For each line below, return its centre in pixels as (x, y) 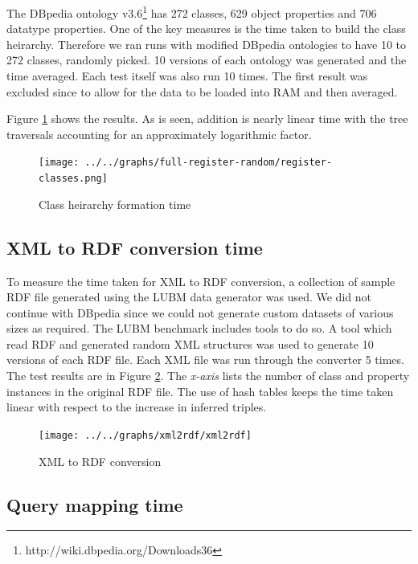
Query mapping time (95, 504)
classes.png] (73, 179)
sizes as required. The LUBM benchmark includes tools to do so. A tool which (199, 328)
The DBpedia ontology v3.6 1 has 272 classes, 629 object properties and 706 (192, 12)
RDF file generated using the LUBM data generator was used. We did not (189, 297)
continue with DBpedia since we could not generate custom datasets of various (200, 312)
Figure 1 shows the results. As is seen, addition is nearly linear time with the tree (207, 119)
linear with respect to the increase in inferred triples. (137, 407)
